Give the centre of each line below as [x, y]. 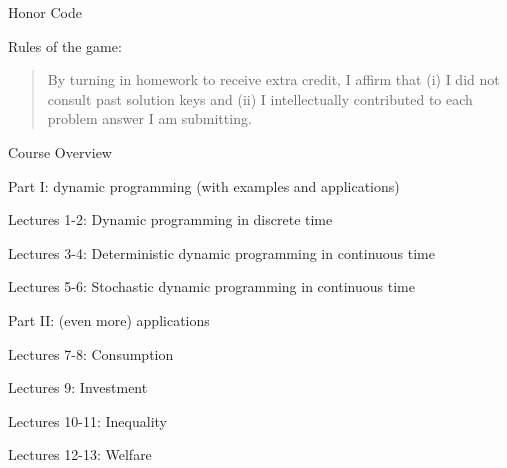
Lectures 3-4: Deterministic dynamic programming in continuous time [221, 252]
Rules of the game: [65, 45]
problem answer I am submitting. [149, 118]
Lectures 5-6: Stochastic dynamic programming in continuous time [211, 286]
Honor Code [45, 12]
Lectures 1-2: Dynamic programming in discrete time [170, 219]
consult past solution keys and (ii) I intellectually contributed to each [260, 98]
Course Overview [60, 151]
